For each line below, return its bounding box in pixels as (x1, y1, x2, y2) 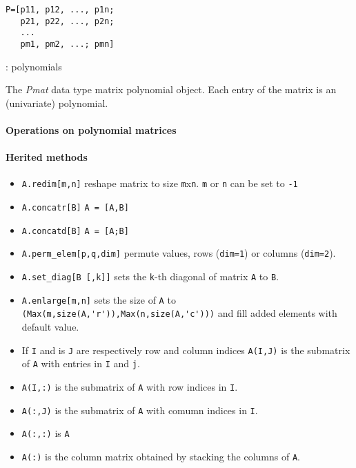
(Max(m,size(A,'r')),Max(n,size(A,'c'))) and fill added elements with (21, 306, 337, 320)
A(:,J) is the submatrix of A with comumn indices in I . (21, 402, 258, 417)
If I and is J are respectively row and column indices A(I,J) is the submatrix (21, 342, 350, 357)
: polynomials (6, 59, 62, 73)
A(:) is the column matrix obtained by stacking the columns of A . (21, 449, 300, 463)
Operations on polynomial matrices (6, 123, 177, 137)
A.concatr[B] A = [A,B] (21, 203, 129, 213)
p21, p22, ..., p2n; (20, 16, 115, 26)
